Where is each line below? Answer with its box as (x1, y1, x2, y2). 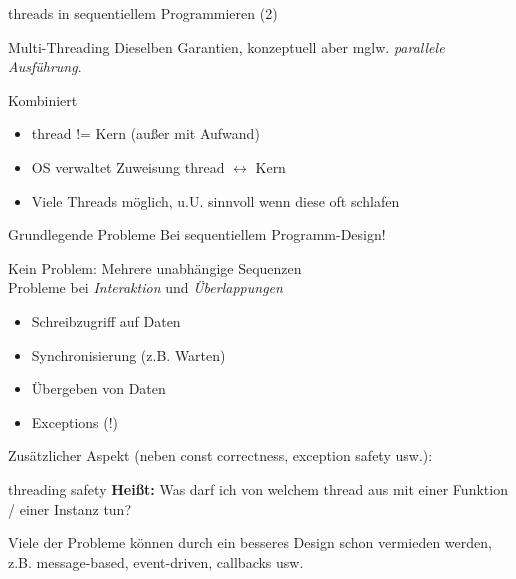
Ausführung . (8, 56, 82, 77)
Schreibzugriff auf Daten (31, 310, 181, 331)
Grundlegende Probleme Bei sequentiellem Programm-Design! (8, 224, 386, 245)
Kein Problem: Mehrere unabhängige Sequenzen (8, 257, 302, 278)
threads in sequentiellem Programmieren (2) (8, 3, 278, 23)
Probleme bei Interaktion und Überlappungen (8, 277, 283, 298)
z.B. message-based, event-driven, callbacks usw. (8, 551, 304, 572)
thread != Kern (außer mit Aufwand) (31, 123, 260, 144)
